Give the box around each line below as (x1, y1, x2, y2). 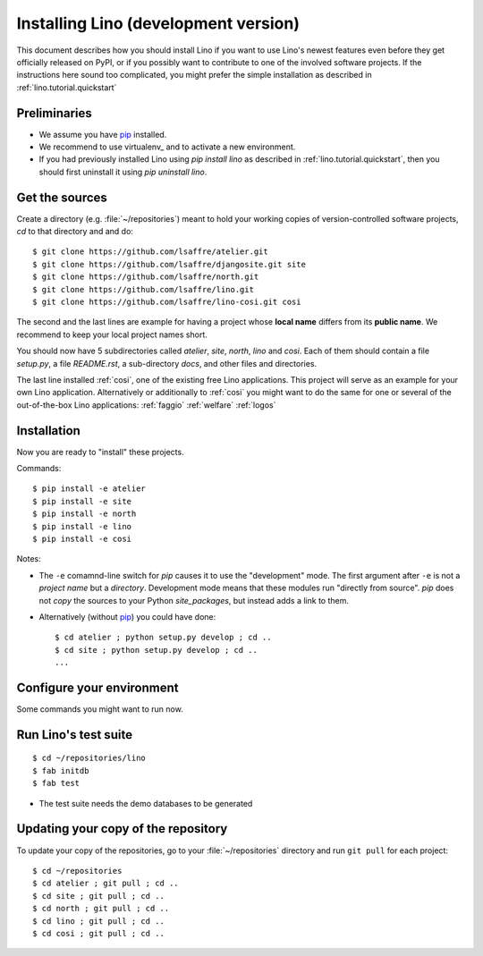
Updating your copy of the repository (16, 821, 228, 836)
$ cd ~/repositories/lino (32, 753, 147, 764)
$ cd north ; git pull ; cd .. (32, 903, 170, 914)
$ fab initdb (32, 766, 89, 775)
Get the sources (16, 190, 107, 205)
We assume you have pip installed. (38, 129, 167, 140)
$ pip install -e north (32, 509, 137, 519)
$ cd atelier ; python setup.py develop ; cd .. (55, 632, 272, 643)
